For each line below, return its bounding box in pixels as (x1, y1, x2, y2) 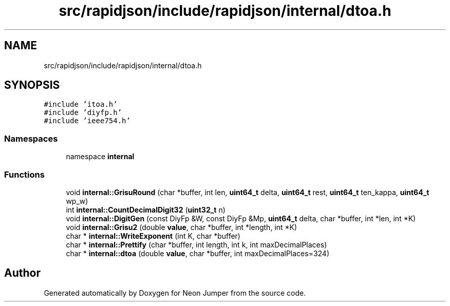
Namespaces (4, 133, 58, 144)
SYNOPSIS (4, 79, 60, 92)
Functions (4, 169, 45, 180)
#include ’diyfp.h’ (44, 108, 122, 117)
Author (4, 266, 41, 280)
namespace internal (66, 152, 135, 161)
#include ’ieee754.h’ (44, 117, 130, 125)
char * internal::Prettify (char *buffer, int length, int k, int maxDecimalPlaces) (66, 240, 327, 249)
